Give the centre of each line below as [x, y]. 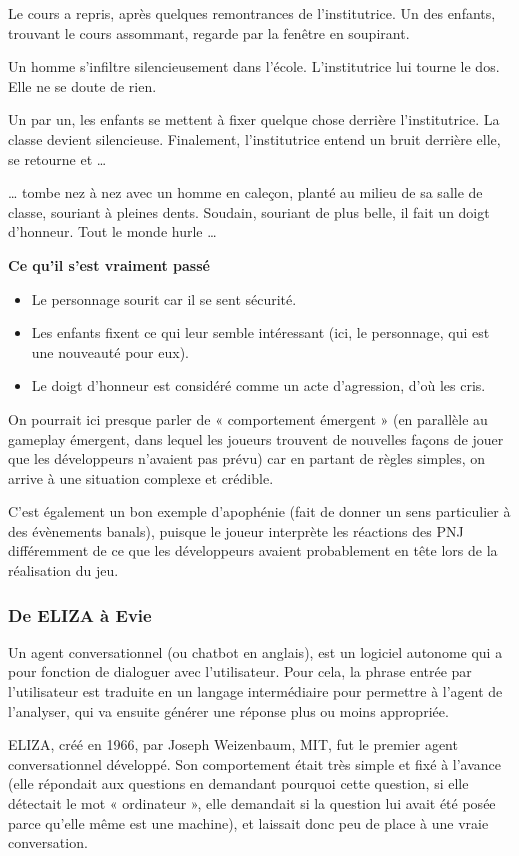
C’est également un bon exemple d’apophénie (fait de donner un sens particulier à [259, 511]
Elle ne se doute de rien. [82, 85]
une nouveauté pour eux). [110, 351]
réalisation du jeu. [63, 570]
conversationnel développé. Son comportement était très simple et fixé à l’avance [255, 763]
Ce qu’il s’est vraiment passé [109, 264]
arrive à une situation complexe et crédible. [141, 477]
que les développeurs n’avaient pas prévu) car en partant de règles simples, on [247, 458]
